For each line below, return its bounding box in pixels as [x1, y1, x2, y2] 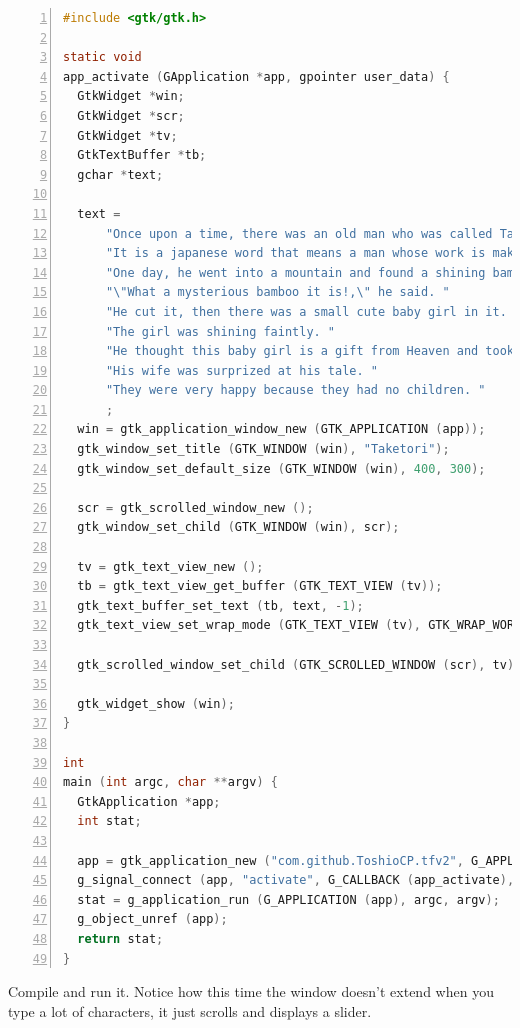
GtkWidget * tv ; [77, 128, 178, 143]
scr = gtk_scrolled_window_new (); [77, 500, 314, 515]
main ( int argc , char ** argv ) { [63, 775, 278, 790]
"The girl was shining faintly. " [105, 324, 336, 339]
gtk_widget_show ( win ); [77, 696, 235, 711]
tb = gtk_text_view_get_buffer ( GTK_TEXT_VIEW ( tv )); [77, 579, 443, 594]
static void [63, 50, 142, 65]
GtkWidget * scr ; [77, 108, 185, 123]
